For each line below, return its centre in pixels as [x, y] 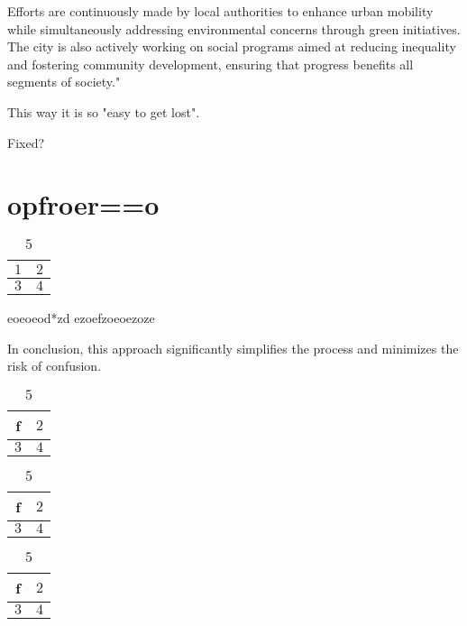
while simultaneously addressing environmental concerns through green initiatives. [234, 28]
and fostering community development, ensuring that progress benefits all [211, 64]
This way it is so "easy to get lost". [104, 111]
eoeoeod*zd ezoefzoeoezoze [81, 318]
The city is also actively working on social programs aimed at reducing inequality [232, 46]
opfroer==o [83, 204]
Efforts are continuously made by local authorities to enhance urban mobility [220, 11]
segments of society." [64, 82]
